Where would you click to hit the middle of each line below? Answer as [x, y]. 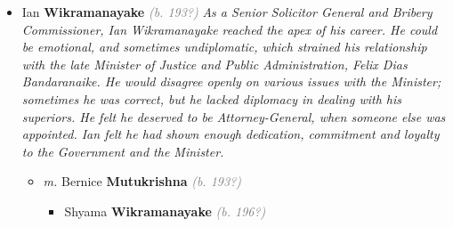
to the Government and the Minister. [123, 151]
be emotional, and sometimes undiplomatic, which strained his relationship [224, 47]
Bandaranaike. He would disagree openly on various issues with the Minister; [231, 81]
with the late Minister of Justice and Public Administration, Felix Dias [214, 64]
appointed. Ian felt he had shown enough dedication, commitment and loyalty [231, 134]
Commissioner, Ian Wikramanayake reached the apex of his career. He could [230, 29]
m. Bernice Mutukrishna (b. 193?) [142, 181]
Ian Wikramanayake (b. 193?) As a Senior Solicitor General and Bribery [227, 12]
